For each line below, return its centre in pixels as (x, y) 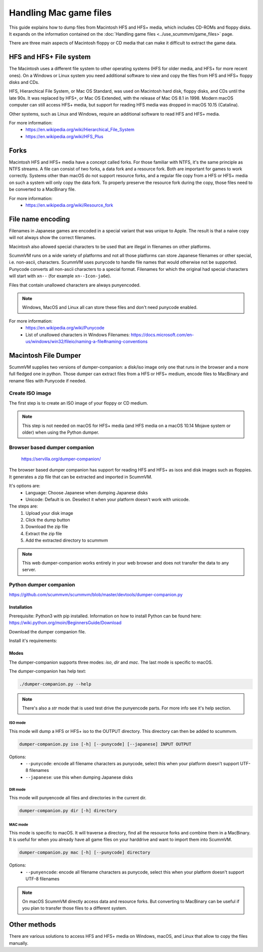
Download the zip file (47, 527)
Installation (21, 607)
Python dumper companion (42, 585)
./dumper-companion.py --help (55, 684)
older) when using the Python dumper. (61, 432)
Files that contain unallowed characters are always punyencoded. (75, 285)
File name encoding (39, 219)
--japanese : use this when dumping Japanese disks (79, 777)
